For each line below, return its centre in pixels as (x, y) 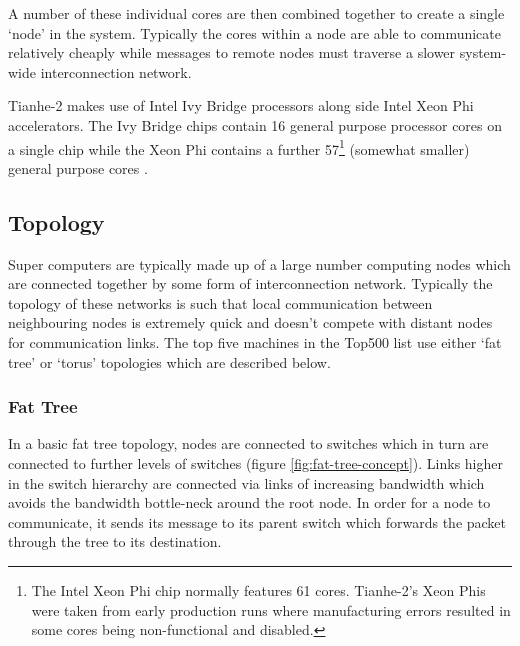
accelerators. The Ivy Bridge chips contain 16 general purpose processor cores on (255, 124)
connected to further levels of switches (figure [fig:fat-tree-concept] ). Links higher (255, 462)
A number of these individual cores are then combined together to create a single (256, 13)
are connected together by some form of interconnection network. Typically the (250, 283)
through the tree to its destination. (115, 541)
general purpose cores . (78, 167)
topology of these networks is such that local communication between (220, 302)
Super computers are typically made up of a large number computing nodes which (259, 263)
